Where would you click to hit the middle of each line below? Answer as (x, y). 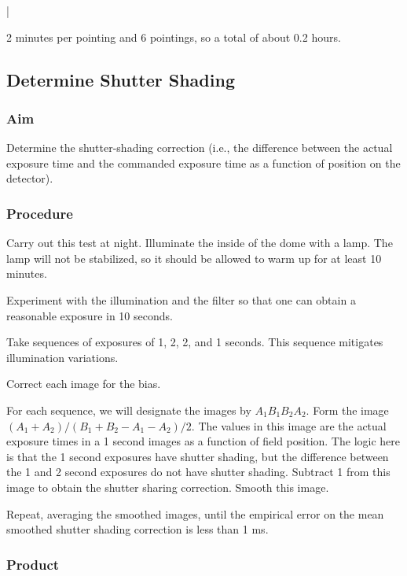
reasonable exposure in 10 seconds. (90, 315)
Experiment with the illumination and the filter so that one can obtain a (181, 299)
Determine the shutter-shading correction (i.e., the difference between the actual (200, 148)
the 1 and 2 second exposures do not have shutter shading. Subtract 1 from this (198, 472)
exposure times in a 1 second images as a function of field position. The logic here (203, 441)
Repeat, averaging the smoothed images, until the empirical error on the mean (195, 513)
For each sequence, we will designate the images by (129, 410)
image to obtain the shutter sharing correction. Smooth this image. (168, 487)
